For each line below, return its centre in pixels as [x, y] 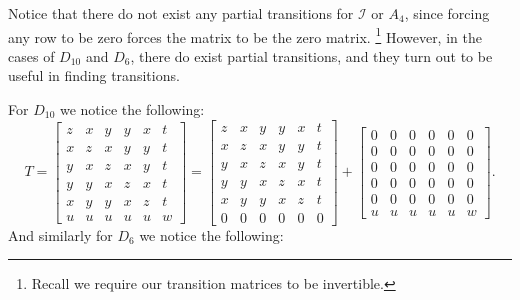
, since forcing [447, 13]
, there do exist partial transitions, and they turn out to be [311, 55]
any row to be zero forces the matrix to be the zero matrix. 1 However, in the [245, 35]
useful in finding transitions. [94, 75]
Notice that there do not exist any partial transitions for [181, 13]
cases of [31, 55]
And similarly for [60, 234]
